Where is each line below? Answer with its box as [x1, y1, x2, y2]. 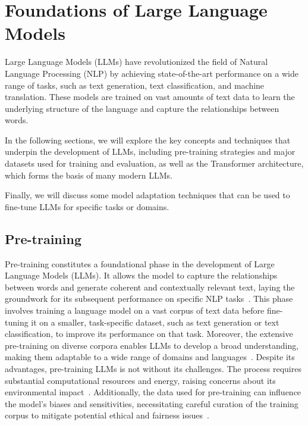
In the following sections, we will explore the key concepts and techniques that [5, 133, 291, 146]
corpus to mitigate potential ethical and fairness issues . [5, 409, 209, 421]
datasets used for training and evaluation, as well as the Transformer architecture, [5, 157, 304, 170]
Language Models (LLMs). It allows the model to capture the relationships [5, 269, 278, 282]
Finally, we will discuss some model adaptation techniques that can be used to [5, 189, 290, 201]
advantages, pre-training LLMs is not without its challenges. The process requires [5, 362, 301, 374]
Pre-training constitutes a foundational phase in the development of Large [5, 257, 275, 270]
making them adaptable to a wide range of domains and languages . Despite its [5, 351, 295, 363]
